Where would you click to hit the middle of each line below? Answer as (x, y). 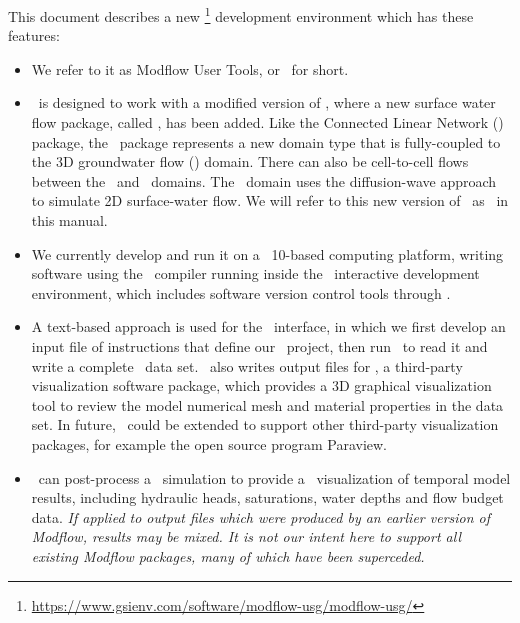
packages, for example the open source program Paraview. (209, 443)
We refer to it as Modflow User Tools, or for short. (190, 68)
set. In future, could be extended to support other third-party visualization (265, 424)
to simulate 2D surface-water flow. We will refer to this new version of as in (270, 200)
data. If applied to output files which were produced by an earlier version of (261, 516)
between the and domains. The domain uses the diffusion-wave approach (264, 180)
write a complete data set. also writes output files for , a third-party (247, 365)
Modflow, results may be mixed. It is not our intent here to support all (246, 536)
